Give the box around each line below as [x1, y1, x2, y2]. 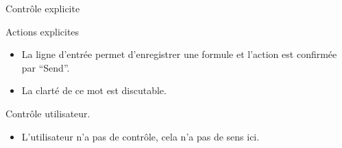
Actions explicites [5, 24, 80, 38]
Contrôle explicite [5, 1, 80, 15]
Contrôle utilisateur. [5, 106, 90, 120]
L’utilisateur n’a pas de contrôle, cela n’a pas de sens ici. [21, 129, 260, 143]
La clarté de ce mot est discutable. [21, 83, 167, 98]
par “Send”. [21, 60, 70, 74]
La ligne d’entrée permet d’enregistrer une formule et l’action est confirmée [21, 47, 337, 61]
